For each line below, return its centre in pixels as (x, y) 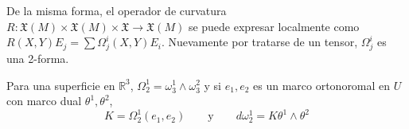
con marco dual (44, 101)
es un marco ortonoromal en (322, 85)
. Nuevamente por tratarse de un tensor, (259, 42)
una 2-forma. (38, 58)
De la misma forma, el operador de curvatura (117, 10)
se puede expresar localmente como (274, 26)
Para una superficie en (61, 85)
